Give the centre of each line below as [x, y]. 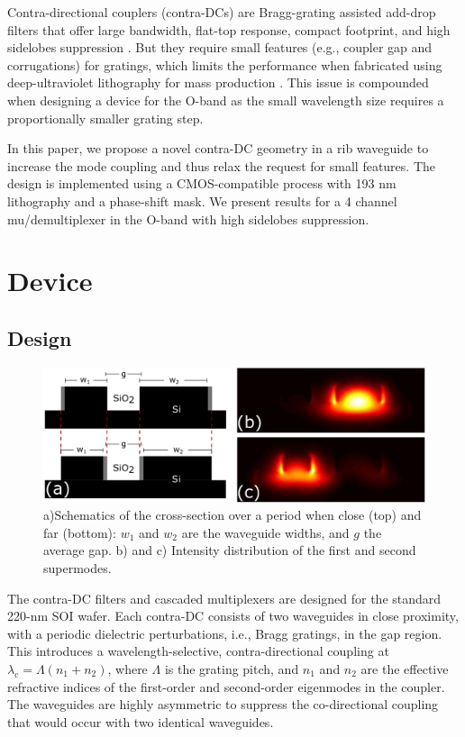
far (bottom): [80, 532]
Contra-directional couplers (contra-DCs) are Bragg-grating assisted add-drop [222, 12]
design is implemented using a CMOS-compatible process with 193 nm [202, 183]
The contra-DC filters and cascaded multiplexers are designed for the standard [224, 598]
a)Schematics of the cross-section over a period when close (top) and [232, 515]
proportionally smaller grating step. [105, 118]
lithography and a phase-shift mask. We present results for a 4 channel [202, 200]
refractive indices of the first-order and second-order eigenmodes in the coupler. [226, 686]
